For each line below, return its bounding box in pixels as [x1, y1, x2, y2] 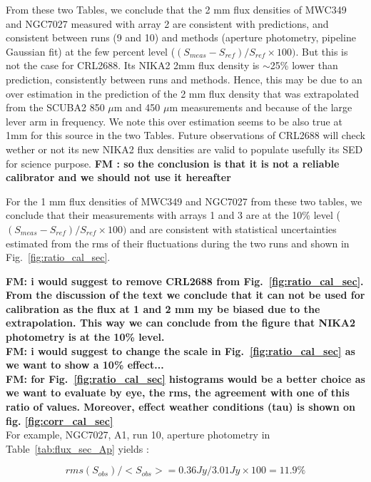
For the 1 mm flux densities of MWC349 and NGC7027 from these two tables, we [6, 193, 362, 208]
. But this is [295, 43, 348, 58]
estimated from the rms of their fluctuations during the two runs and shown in [6, 235, 350, 250]
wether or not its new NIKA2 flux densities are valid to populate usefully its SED [6, 141, 363, 156]
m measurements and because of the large [169, 100, 352, 115]
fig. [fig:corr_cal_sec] [6, 413, 113, 428]
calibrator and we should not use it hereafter [6, 170, 231, 185]
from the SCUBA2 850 [6, 100, 105, 115]
